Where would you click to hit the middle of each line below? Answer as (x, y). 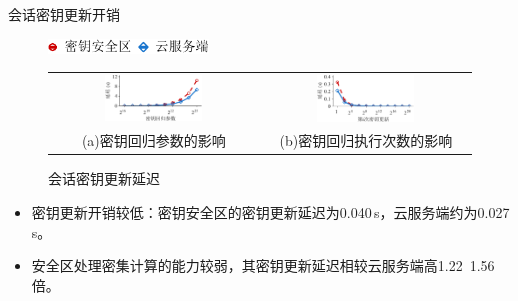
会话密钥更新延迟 (104, 178)
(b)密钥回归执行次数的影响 (366, 140)
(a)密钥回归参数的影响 (153, 140)
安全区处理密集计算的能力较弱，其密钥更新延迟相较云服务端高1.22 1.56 (263, 265)
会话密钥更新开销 (64, 14)
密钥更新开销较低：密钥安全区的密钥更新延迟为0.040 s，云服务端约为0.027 (270, 212)
